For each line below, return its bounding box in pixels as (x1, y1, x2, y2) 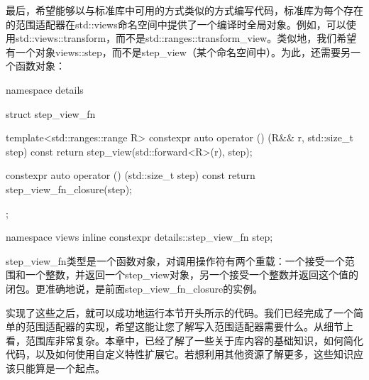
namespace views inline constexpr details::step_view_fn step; (6, 229, 273, 244)
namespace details (6, 82, 84, 97)
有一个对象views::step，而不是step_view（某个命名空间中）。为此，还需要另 (6, 44, 351, 59)
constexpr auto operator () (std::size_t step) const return (6, 168, 255, 183)
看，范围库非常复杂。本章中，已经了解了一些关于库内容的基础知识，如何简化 (6, 332, 363, 347)
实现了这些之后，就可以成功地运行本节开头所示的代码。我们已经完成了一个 (6, 305, 353, 320)
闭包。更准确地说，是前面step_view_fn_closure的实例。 (6, 281, 263, 295)
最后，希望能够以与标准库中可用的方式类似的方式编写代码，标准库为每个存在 (6, 3, 363, 17)
